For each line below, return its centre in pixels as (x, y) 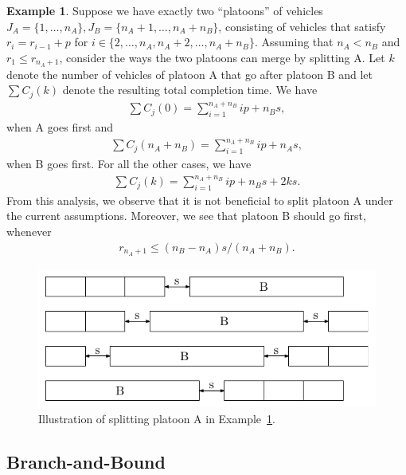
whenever (29, 232)
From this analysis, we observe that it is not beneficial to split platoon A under (200, 200)
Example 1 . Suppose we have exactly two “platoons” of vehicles (165, 10)
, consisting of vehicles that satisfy (302, 26)
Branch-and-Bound (86, 461)
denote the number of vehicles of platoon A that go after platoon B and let (190, 74)
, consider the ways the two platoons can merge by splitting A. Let (222, 57)
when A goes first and (60, 127)
